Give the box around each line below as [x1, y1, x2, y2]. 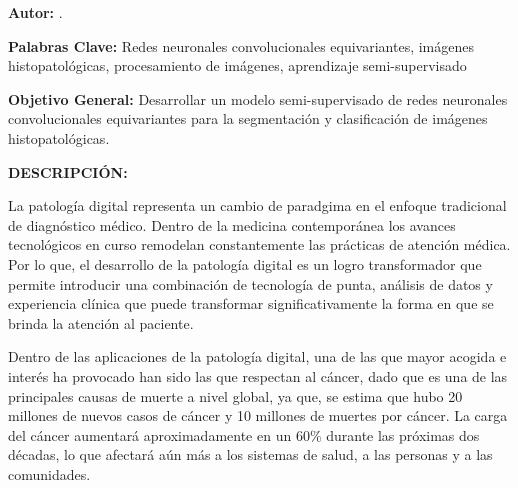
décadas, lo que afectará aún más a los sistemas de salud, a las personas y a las [8, 444, 493, 465]
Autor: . [8, 2, 63, 22]
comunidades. [8, 463, 91, 484]
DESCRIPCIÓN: [8, 161, 128, 182]
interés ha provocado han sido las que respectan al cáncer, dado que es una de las [8, 365, 508, 386]
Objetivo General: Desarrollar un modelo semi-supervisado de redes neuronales [8, 88, 508, 109]
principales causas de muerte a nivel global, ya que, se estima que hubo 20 [8, 385, 463, 406]
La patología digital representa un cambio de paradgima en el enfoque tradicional [8, 195, 507, 216]
